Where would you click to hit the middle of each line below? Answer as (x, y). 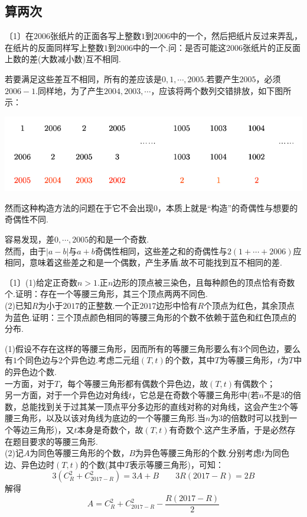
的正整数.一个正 (110, 306)
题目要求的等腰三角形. (55, 441)
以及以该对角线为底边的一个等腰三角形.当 (125, 418)
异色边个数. (35, 372)
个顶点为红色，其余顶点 (249, 306)
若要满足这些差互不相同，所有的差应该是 (83, 78)
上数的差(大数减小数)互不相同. (63, 59)
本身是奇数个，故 (110, 429)
